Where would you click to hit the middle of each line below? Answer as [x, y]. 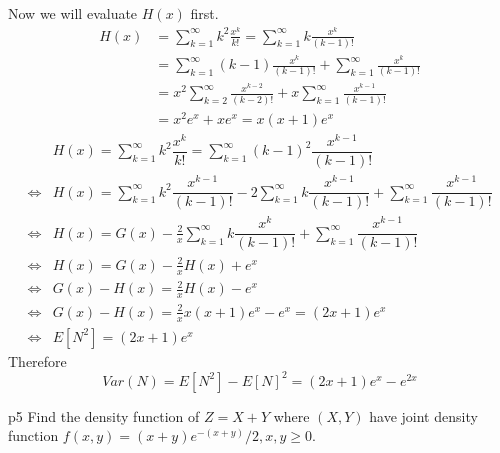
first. [204, 13]
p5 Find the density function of [104, 415]
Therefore [37, 360]
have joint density [423, 415]
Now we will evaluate [73, 13]
